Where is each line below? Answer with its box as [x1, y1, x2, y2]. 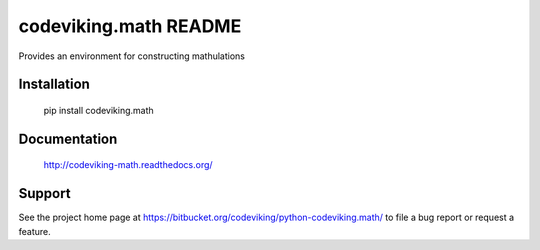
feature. [18, 225, 52, 237]
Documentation [18, 130, 118, 147]
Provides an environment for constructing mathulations [18, 50, 245, 62]
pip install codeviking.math [43, 104, 154, 116]
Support [18, 185, 71, 202]
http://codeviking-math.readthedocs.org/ [43, 159, 214, 171]
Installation [18, 76, 90, 93]
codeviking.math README [18, 15, 242, 37]
